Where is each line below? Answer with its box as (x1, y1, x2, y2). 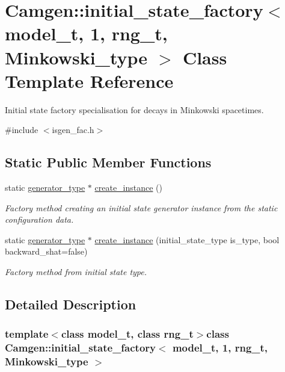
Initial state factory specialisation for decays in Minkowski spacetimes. (5, 103, 264, 116)
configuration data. (5, 213, 74, 226)
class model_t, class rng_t (61, 326, 194, 341)
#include (5, 123, 38, 136)
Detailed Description (5, 295, 136, 314)
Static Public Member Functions (5, 153, 212, 172)
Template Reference (5, 68, 174, 93)
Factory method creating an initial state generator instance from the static (5, 201, 278, 214)
